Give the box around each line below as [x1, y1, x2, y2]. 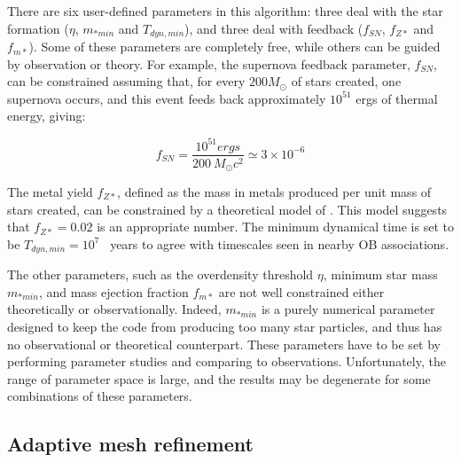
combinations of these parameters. [7, 387, 192, 405]
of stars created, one [291, 72, 402, 90]
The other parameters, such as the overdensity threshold [7, 265, 314, 284]
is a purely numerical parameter [261, 300, 435, 318]
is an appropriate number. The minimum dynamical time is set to [97, 217, 454, 236]
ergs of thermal [356, 89, 438, 107]
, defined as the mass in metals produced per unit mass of [117, 183, 432, 201]
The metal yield [7, 183, 93, 201]
